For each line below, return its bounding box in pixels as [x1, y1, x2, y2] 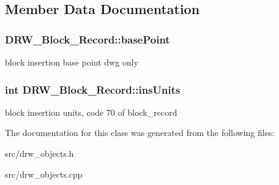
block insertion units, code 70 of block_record [5, 105, 177, 118]
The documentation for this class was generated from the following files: [5, 126, 275, 139]
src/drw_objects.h [5, 147, 74, 159]
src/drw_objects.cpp [5, 167, 83, 180]
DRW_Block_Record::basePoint [5, 31, 170, 47]
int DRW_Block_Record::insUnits [5, 81, 180, 97]
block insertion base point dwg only [5, 56, 138, 68]
